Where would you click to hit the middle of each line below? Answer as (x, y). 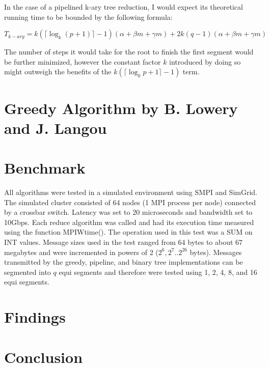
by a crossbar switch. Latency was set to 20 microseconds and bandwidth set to (128, 212)
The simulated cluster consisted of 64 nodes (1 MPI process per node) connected (130, 202)
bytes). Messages (216, 252)
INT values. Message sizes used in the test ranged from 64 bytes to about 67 (124, 242)
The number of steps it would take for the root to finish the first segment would (129, 52)
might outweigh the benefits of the (58, 72)
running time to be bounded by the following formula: (88, 17)
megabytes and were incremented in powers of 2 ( (81, 252)
